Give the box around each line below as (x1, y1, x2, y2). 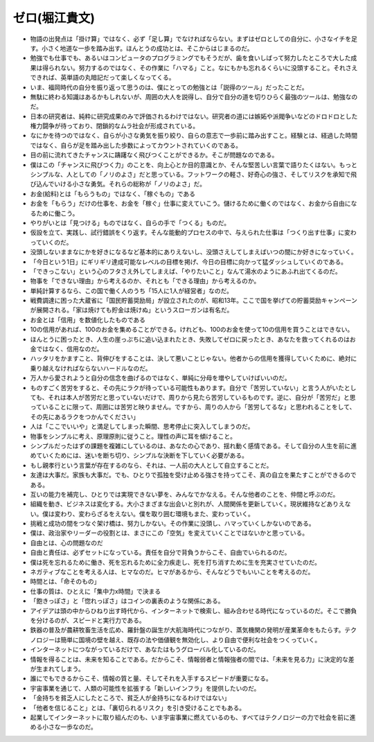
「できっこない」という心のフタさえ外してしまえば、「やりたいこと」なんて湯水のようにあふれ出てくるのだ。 (30, 267, 342, 275)
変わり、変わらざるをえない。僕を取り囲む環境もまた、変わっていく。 (54, 509, 254, 518)
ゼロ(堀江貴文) (12, 10, 96, 26)
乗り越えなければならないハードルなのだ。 (30, 364, 152, 372)
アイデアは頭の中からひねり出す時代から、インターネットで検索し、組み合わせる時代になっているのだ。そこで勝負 (30, 606, 357, 615)
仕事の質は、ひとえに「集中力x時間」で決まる (30, 587, 161, 595)
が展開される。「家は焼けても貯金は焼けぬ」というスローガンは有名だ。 (30, 306, 233, 315)
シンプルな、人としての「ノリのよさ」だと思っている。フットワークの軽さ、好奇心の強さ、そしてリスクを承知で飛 (30, 170, 357, 179)
